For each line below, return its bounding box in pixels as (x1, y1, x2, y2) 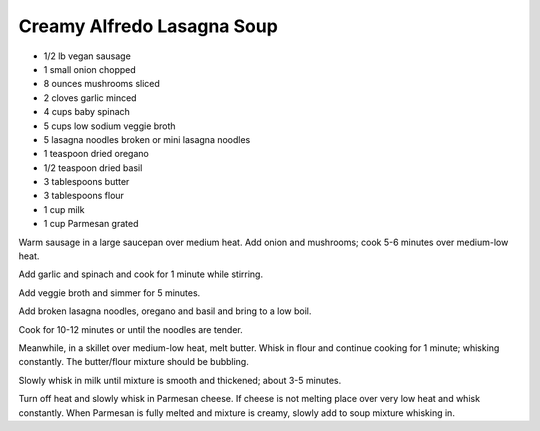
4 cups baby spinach (43, 106, 130, 118)
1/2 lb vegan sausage (43, 50, 132, 62)
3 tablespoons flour (43, 190, 125, 202)
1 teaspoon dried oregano (43, 148, 149, 160)
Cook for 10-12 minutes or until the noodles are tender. (18, 323, 244, 335)
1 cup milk (43, 203, 85, 215)
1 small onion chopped (43, 63, 137, 75)
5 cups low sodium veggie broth (43, 120, 176, 132)
